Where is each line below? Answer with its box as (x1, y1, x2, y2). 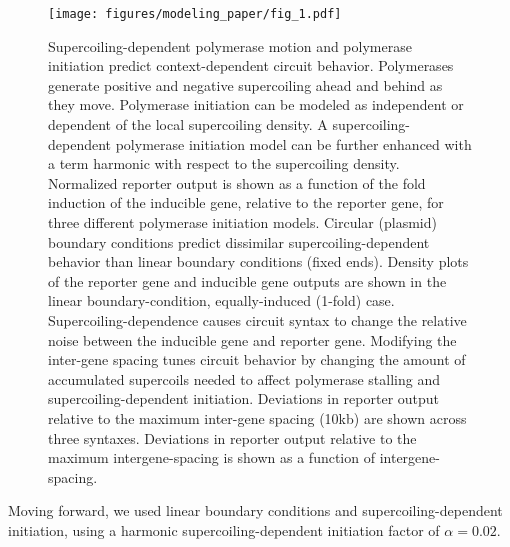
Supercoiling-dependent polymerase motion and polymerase (48, 35, 412, 56)
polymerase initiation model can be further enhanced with (115, 133, 472, 154)
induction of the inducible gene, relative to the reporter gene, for (48, 192, 444, 213)
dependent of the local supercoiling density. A (48, 114, 328, 135)
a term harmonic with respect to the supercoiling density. (48, 153, 400, 174)
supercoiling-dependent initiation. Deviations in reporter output (48, 388, 440, 409)
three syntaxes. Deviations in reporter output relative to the (48, 427, 417, 448)
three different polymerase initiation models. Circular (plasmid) (48, 212, 437, 232)
